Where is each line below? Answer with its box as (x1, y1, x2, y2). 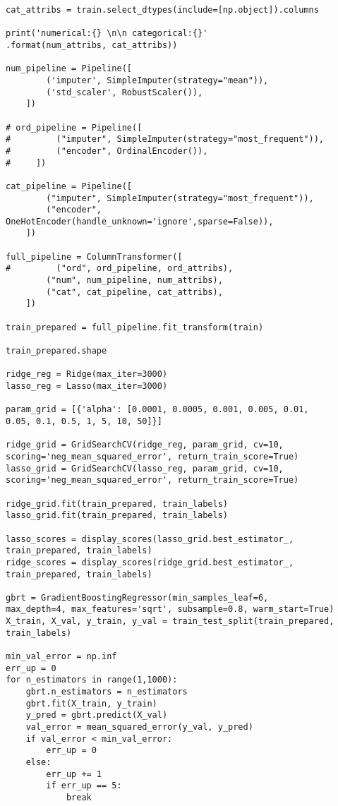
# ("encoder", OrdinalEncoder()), (6, 145, 208, 156)
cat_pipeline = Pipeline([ (6, 181, 132, 191)
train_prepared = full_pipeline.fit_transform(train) (6, 322, 264, 332)
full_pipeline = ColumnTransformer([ (6, 251, 183, 262)
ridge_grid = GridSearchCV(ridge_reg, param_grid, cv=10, (6, 440, 284, 450)
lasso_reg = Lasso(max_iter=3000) (6, 381, 168, 391)
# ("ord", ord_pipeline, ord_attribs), (6, 263, 234, 274)
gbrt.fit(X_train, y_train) (25, 698, 157, 709)
